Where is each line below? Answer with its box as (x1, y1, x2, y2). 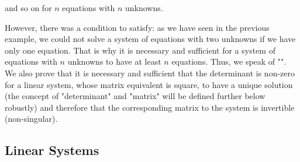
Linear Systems (5, 141, 99, 159)
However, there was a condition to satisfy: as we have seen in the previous (5, 21, 270, 33)
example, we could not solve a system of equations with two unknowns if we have (5, 33, 296, 45)
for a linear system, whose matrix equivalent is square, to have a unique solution (5, 78, 293, 90)
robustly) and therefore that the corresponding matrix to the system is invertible (5, 101, 295, 113)
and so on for (5, 2, 52, 13)
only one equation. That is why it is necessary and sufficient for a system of (5, 44, 275, 56)
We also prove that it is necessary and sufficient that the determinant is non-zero (5, 66, 295, 79)
